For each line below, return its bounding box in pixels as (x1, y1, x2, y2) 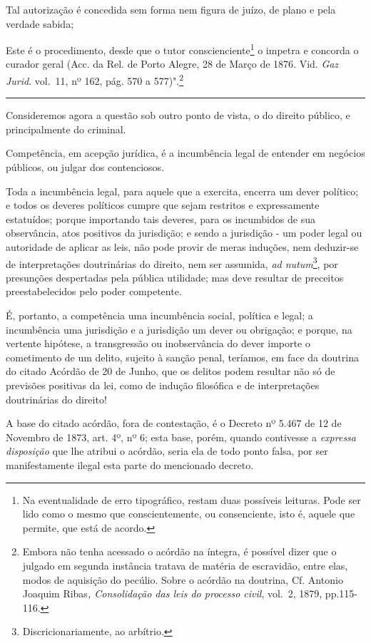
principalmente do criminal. (6, 121, 126, 136)
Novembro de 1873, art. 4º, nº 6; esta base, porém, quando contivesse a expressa (6, 429, 357, 444)
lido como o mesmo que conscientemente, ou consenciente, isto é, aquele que (22, 506, 355, 521)
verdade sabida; (6, 16, 74, 31)
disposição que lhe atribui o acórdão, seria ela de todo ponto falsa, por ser (6, 443, 328, 458)
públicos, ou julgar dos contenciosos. (6, 160, 165, 175)
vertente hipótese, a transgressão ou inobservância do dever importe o (6, 336, 310, 351)
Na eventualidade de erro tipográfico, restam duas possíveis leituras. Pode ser (22, 492, 361, 507)
